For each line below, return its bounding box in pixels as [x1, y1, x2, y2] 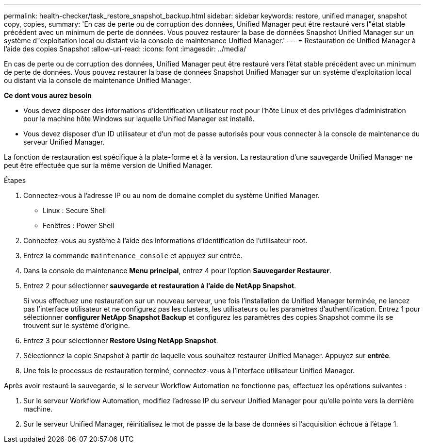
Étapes [4, 176, 26, 184]
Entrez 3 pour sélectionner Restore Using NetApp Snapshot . [23, 336, 218, 345]
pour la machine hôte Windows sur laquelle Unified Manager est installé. [23, 115, 255, 123]
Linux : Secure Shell [43, 206, 106, 215]
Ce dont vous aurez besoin [4, 91, 92, 99]
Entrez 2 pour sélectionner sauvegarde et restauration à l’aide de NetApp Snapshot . [23, 281, 296, 290]
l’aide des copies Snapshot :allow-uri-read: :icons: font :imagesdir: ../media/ [4, 45, 246, 53]
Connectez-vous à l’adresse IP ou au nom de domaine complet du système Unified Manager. [23, 191, 320, 199]
